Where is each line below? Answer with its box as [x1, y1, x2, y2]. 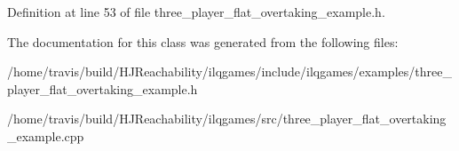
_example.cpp [7, 126, 84, 145]
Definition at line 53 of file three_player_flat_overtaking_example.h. [7, 3, 385, 20]
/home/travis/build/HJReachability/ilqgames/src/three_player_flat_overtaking [7, 109, 447, 128]
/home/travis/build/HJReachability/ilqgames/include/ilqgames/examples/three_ [7, 62, 452, 81]
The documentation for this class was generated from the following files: [7, 32, 399, 51]
